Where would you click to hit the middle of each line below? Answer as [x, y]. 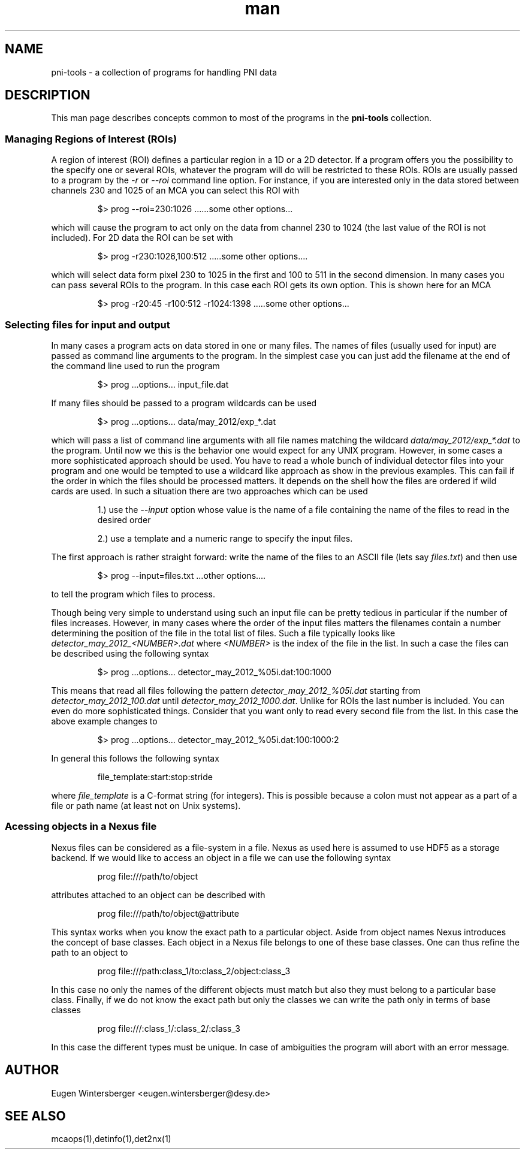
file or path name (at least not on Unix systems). [146, 805]
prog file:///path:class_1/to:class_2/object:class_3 [194, 971]
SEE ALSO [35, 1116]
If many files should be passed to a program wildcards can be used [184, 403]
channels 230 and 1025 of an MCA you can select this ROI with [175, 191]
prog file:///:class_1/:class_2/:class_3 [169, 1028]
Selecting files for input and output [87, 324]
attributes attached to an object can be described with [158, 895]
